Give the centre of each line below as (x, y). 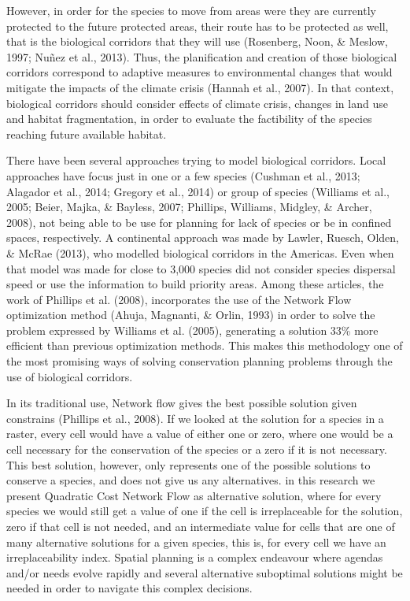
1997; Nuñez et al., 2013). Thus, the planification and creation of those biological (202, 56)
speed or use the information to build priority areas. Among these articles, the (195, 284)
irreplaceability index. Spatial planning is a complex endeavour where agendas (195, 557)
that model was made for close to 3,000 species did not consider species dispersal (201, 268)
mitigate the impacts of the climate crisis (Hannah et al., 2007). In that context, (200, 87)
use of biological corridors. (70, 376)
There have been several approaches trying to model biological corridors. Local (196, 160)
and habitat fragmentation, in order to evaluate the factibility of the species (189, 119)
